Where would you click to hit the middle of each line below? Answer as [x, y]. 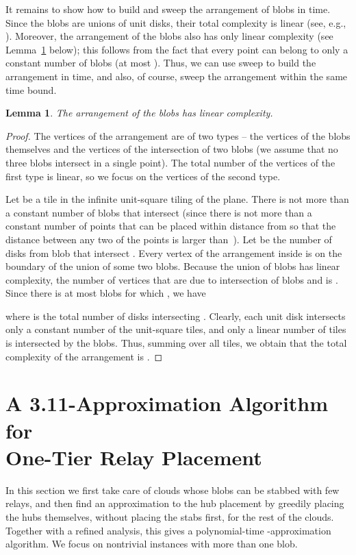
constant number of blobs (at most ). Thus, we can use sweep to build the [161, 63]
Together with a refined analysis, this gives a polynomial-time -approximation [168, 530]
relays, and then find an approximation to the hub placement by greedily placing [175, 503]
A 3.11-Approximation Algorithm [167, 403]
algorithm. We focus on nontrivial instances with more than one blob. [152, 544]
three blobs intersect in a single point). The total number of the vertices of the [170, 162]
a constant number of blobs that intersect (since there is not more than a [159, 212]
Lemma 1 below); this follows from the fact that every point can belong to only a [177, 49]
